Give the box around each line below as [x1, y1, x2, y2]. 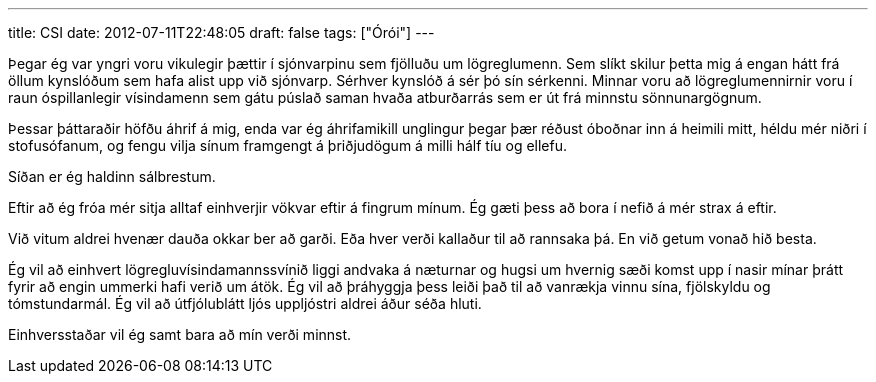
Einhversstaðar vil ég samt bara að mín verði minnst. [8, 326, 352, 343]
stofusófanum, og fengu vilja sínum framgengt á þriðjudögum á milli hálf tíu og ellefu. [8, 137, 568, 154]
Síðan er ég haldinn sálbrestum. [8, 168, 216, 185]
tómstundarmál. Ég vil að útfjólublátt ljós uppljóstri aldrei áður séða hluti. [8, 295, 482, 312]
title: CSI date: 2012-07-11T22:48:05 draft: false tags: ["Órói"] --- [8, 24, 435, 41]
